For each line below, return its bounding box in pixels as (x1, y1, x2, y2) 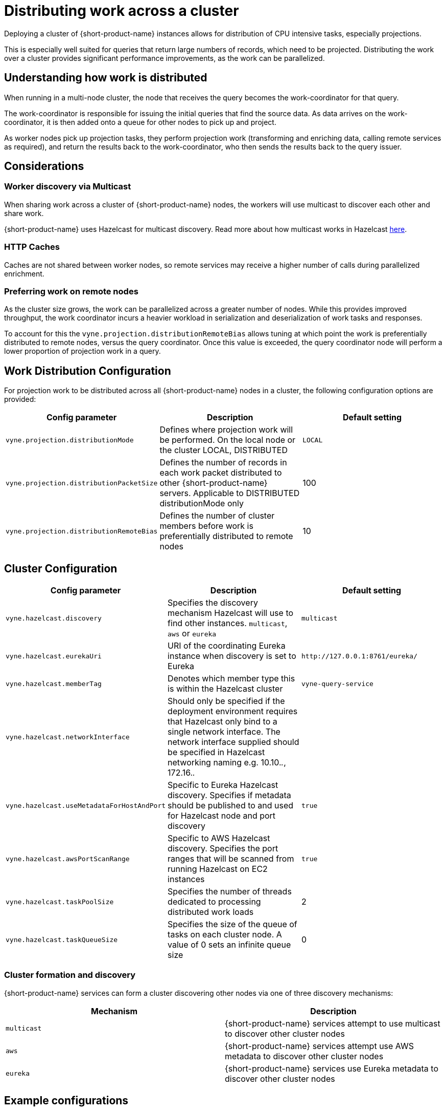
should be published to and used (168, 800, 294, 810)
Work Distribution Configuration (4, 364, 171, 377)
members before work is (159, 521, 253, 531)
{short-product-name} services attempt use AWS (225, 1040, 414, 1051)
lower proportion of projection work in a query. (4, 347, 161, 356)
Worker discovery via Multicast (4, 181, 131, 192)
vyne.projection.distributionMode (6, 436, 134, 444)
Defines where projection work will (159, 424, 293, 435)
